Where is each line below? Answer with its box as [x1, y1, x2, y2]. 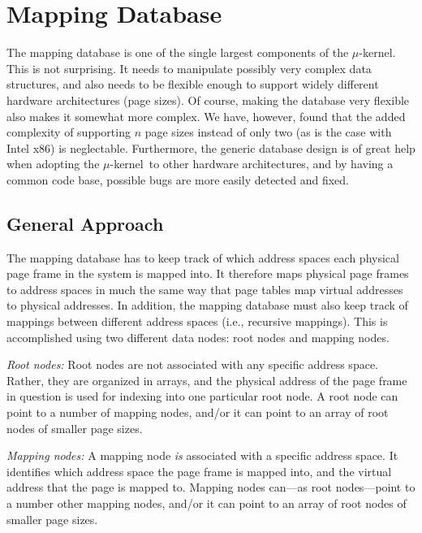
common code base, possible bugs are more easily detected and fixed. [6, 171, 349, 188]
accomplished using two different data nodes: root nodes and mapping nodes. [6, 328, 390, 345]
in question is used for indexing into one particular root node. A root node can [6, 388, 398, 405]
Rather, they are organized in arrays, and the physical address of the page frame [6, 371, 407, 388]
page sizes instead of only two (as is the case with [144, 123, 392, 141]
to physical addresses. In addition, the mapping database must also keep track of [6, 297, 408, 314]
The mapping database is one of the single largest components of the [6, 44, 349, 61]
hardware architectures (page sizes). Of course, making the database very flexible [6, 91, 410, 108]
